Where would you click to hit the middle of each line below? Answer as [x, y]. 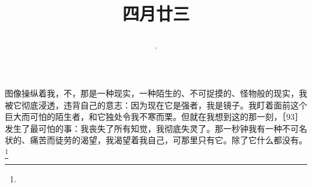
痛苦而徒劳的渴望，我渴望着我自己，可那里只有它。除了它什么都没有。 [168, 140]
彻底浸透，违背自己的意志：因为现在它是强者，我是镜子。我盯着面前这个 [164, 105]
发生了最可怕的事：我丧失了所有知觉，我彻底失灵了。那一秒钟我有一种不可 [152, 128]
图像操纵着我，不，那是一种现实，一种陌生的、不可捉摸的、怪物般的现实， [152, 93]
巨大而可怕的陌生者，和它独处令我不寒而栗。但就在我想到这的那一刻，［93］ [154, 117]
